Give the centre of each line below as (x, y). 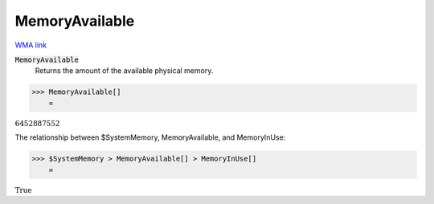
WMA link (31, 45)
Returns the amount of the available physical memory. (124, 71)
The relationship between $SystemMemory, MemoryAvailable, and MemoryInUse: (150, 137)
